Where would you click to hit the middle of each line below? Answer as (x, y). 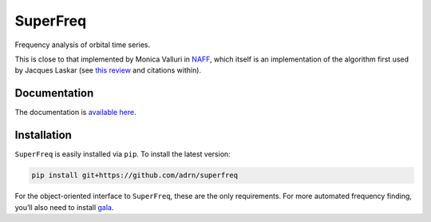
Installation (43, 135)
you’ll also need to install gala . (64, 207)
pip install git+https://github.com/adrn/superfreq (135, 175)
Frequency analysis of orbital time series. (83, 45)
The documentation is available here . (75, 113)
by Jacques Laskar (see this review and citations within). (108, 70)
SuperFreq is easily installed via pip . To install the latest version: (123, 154)
